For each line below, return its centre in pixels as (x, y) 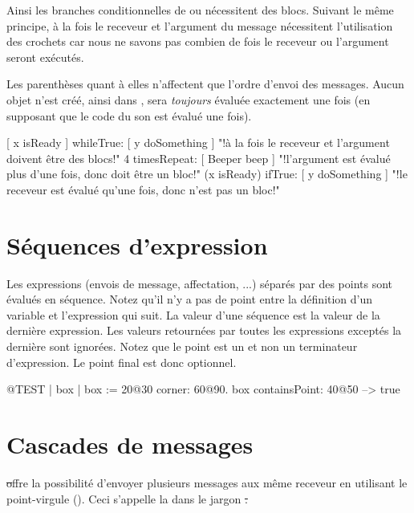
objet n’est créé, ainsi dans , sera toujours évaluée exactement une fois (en (189, 99)
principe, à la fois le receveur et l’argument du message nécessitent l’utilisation (200, 25)
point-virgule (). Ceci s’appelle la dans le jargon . (127, 498)
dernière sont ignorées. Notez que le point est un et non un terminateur (182, 346)
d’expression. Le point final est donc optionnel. (122, 362)
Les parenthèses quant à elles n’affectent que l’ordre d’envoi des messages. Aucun (205, 84)
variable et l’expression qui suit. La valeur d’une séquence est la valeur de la (193, 314)
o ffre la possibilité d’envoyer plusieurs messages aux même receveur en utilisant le (207, 482)
